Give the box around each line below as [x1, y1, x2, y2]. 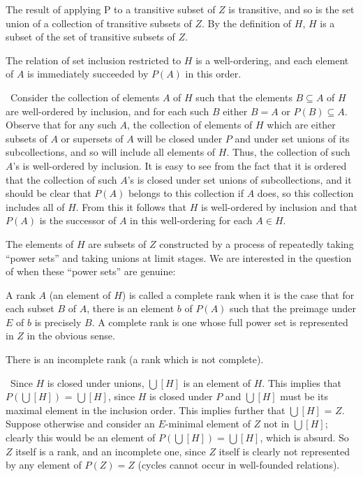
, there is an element [87, 301, 175, 316]
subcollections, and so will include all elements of [6, 145, 216, 159]
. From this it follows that [75, 199, 187, 214]
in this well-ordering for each [130, 213, 253, 228]
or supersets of [61, 131, 124, 145]
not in [263, 416, 290, 431]
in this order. [185, 66, 242, 81]
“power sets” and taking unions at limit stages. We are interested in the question [6, 250, 352, 265]
